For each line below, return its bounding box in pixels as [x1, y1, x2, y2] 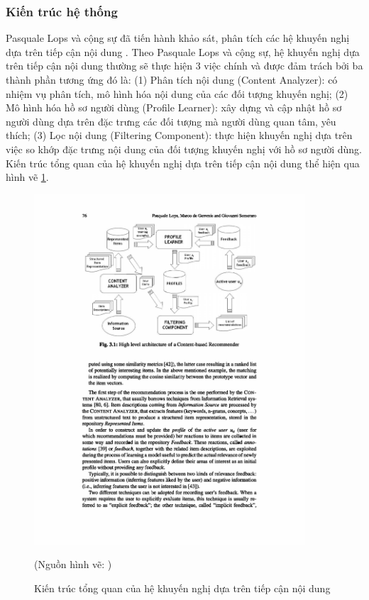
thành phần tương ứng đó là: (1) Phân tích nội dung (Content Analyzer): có [6, 72, 338, 87]
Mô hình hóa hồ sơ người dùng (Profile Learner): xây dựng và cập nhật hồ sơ [6, 100, 342, 115]
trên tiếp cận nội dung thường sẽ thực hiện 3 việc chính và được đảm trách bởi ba [6, 58, 363, 73]
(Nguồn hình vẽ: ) [34, 557, 112, 572]
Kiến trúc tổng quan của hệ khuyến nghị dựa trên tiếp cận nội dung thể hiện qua [6, 155, 360, 170]
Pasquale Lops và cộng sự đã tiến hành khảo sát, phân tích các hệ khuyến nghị [6, 30, 350, 45]
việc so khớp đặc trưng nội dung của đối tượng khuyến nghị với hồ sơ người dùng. [6, 141, 362, 156]
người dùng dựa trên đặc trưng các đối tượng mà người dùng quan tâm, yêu [6, 113, 336, 128]
